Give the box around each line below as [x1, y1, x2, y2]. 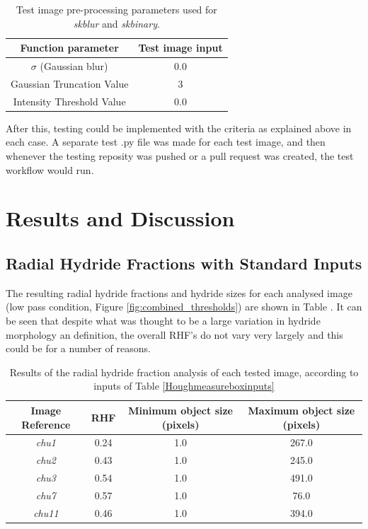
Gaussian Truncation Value [11, 76, 129, 91]
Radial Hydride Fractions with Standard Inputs [6, 252, 362, 274]
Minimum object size [128, 402, 233, 417]
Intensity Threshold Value [13, 93, 126, 108]
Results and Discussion [6, 204, 235, 233]
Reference [21, 417, 71, 431]
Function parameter [20, 40, 119, 55]
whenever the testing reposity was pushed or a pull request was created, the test [6, 149, 354, 163]
